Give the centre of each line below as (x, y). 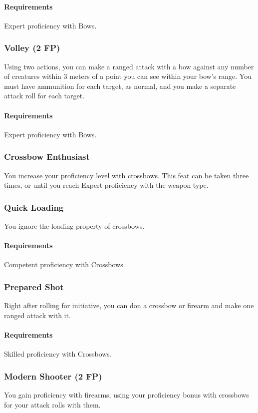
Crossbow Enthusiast (47, 157)
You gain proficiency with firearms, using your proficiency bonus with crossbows (127, 395)
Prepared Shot (34, 286)
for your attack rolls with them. (52, 404)
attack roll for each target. (44, 96)
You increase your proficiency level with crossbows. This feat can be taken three (127, 175)
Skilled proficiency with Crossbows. (58, 354)
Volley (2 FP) (32, 48)
